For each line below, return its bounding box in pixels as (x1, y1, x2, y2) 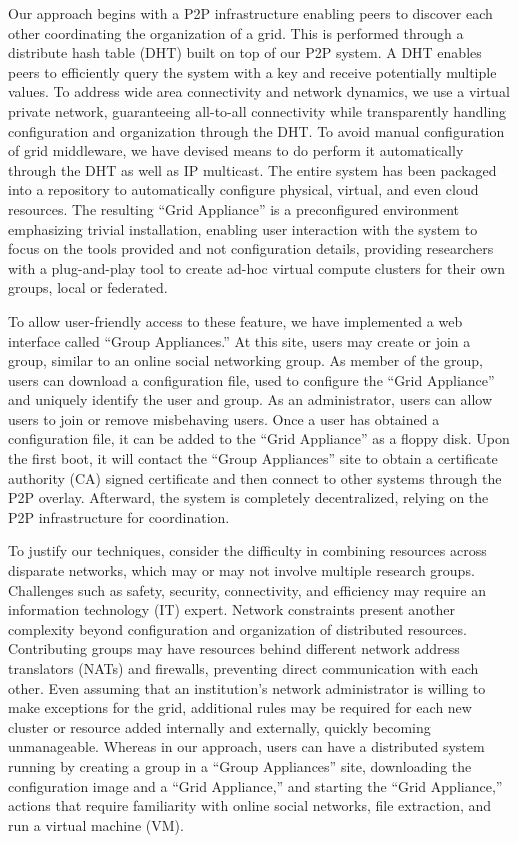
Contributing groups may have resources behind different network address (8, 638, 460, 659)
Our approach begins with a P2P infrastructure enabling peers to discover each (8, 3, 493, 23)
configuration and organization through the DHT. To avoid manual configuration (8, 120, 505, 141)
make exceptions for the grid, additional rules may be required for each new (8, 697, 472, 718)
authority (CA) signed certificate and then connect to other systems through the (8, 467, 502, 488)
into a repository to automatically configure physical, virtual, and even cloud (8, 179, 479, 200)
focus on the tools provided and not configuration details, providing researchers (8, 238, 494, 259)
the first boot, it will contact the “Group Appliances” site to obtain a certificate (8, 448, 498, 469)
